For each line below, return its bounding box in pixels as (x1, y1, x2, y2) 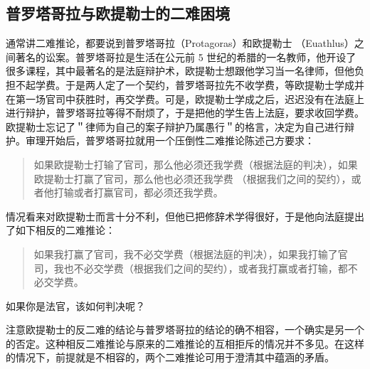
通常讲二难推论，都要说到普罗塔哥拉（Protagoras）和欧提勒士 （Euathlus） (6, 36, 354, 50)
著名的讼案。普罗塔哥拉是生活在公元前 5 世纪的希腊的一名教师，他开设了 (15, 49, 356, 64)
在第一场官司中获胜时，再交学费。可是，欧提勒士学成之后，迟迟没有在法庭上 (6, 91, 364, 106)
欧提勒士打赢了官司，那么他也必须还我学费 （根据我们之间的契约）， (33, 171, 351, 186)
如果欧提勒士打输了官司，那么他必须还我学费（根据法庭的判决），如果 (33, 156, 358, 171)
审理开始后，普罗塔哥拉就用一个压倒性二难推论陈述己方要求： (25, 133, 314, 148)
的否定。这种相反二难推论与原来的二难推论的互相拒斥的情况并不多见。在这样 (6, 336, 364, 351)
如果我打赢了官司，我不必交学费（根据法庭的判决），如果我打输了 (33, 246, 338, 261)
